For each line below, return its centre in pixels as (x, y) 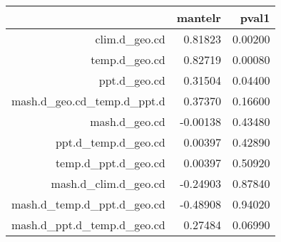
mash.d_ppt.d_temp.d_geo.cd (88, 225)
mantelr (199, 17)
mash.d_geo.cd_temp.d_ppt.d (88, 101)
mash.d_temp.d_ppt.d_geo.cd (88, 204)
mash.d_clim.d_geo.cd (108, 183)
